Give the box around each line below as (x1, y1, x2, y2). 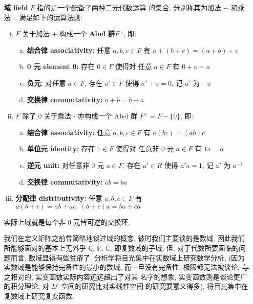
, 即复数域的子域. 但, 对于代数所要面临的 (110, 242, 239, 253)
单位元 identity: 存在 (27, 143, 95, 154)
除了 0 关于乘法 (22, 111, 71, 121)
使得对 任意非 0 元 (115, 143, 174, 154)
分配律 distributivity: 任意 (15, 193, 103, 203)
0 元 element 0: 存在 (27, 61, 95, 71)
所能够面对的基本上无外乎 (4, 242, 86, 253)
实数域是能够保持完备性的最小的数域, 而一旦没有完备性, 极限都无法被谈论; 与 (4, 262, 249, 272)
